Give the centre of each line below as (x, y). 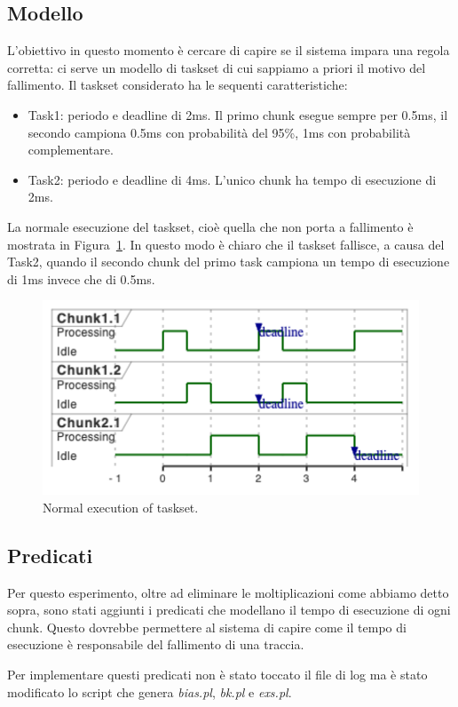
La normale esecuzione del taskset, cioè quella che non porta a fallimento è (210, 226)
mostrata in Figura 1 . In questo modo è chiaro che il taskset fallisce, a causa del (226, 244)
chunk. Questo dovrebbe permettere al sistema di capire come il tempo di (207, 627)
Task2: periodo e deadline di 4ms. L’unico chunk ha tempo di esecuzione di (232, 179)
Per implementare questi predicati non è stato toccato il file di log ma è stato (217, 675)
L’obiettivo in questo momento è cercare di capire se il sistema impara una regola (229, 50)
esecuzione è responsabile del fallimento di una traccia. (156, 644)
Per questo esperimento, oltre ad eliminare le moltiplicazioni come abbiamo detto (228, 592)
